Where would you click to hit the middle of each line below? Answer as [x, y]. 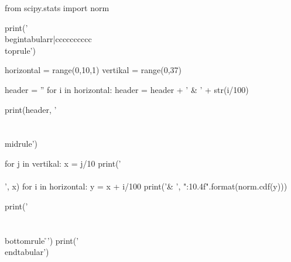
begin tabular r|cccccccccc [48, 39]
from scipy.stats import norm [57, 8]
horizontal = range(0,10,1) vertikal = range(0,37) [93, 70]
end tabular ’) [27, 252]
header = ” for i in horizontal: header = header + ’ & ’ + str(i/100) [127, 89]
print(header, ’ [31, 109]
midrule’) [21, 144]
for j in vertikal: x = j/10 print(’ [63, 163]
